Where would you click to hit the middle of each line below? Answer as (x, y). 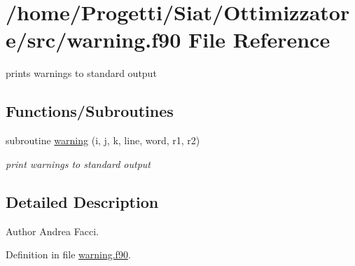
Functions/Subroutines (90, 111)
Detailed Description (82, 201)
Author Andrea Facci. (52, 231)
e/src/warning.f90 (93, 40)
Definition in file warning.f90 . (68, 254)
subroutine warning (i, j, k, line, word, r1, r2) (103, 140)
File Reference (259, 40)
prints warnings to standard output (81, 73)
